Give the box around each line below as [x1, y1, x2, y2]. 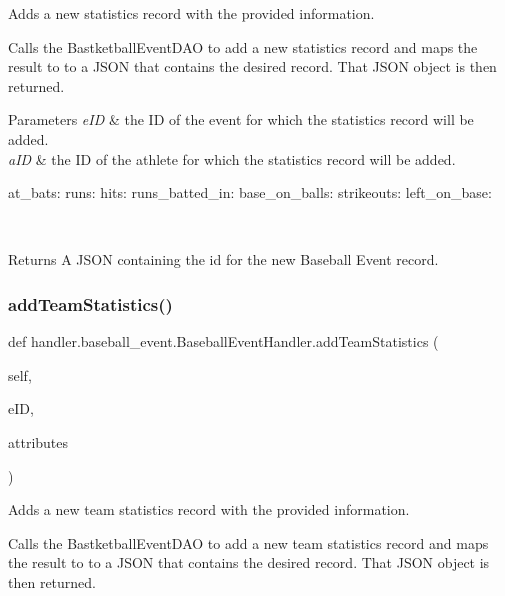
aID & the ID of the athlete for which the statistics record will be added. [8, 148, 456, 169]
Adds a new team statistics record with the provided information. [8, 499, 410, 520]
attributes [8, 431, 69, 452]
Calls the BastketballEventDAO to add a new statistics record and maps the [8, 36, 478, 57]
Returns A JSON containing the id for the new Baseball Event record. [8, 249, 439, 270]
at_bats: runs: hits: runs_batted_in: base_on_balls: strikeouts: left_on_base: [8, 182, 492, 203]
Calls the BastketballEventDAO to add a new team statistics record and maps [8, 532, 489, 553]
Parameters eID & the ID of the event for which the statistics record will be [8, 109, 474, 130]
